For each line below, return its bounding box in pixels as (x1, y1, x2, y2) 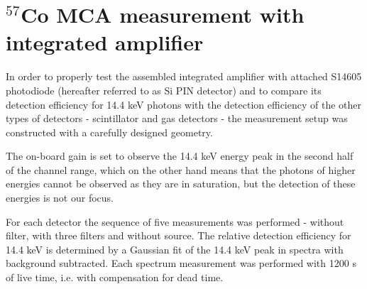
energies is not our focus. (6, 190, 114, 205)
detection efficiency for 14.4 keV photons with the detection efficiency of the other (6, 97, 362, 111)
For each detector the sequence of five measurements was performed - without (6, 214, 344, 229)
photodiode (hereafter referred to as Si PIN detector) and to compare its (6, 82, 322, 97)
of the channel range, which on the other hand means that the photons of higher (6, 162, 356, 177)
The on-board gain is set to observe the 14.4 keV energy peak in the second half (6, 148, 354, 163)
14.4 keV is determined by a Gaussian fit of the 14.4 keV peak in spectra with (6, 241, 344, 256)
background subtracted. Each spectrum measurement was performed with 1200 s (6, 256, 356, 271)
